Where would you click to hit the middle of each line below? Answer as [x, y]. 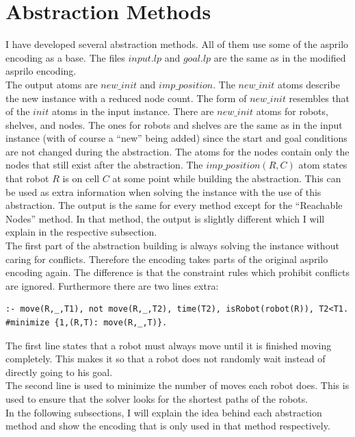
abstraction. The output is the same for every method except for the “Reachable [174, 205]
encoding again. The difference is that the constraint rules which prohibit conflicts [177, 272]
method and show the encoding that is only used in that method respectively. [168, 426]
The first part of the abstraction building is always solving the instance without [172, 246]
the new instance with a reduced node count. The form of [126, 98]
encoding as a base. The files [65, 57]
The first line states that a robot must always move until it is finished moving [169, 345]
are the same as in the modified [280, 57]
